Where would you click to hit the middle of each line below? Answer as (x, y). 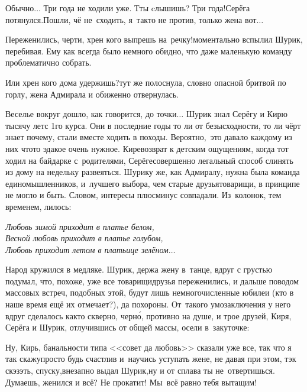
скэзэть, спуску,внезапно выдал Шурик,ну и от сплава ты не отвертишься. (140, 370)
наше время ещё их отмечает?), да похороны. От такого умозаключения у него (148, 304)
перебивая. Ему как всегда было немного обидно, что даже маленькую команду (149, 51)
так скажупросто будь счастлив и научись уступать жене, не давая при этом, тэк (151, 359)
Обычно (20, 8)
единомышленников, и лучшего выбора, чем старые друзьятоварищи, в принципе (153, 183)
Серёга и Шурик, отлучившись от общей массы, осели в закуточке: (127, 327)
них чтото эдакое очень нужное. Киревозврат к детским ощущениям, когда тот (147, 148)
